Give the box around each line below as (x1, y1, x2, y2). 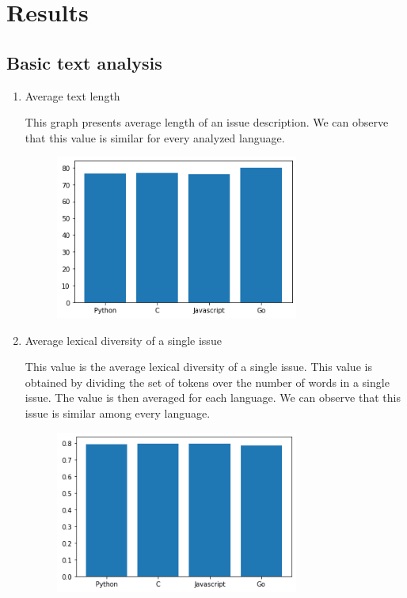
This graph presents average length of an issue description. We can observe (25, 114, 389, 131)
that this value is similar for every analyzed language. (25, 129, 285, 146)
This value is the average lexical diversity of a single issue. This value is (25, 358, 372, 375)
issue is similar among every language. (25, 405, 211, 422)
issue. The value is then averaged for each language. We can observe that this (25, 389, 401, 406)
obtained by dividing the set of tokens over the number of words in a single (25, 373, 390, 390)
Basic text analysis (6, 50, 162, 74)
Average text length (25, 87, 120, 104)
